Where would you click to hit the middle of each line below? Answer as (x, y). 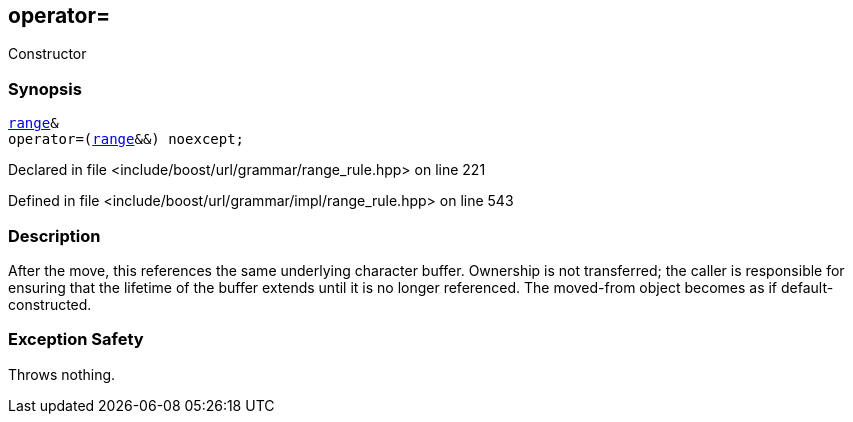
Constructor (47, 54)
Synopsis (45, 88)
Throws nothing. (62, 374)
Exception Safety (76, 339)
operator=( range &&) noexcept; (126, 139)
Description (54, 235)
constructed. (50, 304)
